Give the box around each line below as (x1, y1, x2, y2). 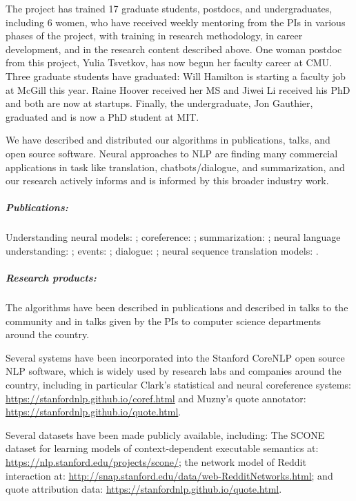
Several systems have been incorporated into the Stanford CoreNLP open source (6, 350, 345, 364)
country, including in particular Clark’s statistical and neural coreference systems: (6, 377, 351, 391)
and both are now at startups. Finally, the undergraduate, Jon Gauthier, (6, 96, 313, 110)
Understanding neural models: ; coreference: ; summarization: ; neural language (6, 230, 341, 244)
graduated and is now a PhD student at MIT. (6, 109, 199, 124)
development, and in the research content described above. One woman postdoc (6, 41, 342, 56)
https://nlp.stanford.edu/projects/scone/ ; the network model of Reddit (6, 454, 306, 469)
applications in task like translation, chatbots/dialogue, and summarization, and (6, 159, 345, 174)
